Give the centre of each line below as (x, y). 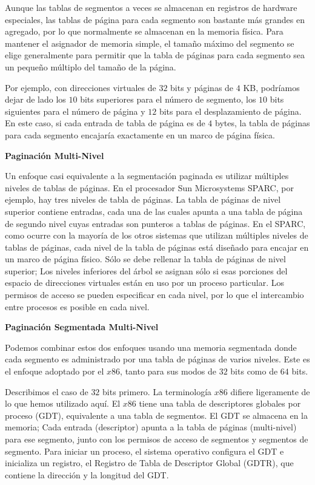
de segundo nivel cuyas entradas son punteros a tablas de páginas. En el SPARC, (155, 223)
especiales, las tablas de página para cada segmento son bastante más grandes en (155, 19)
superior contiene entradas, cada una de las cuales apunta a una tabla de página (154, 211)
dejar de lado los (35, 99)
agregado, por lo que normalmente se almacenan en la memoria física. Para (144, 31)
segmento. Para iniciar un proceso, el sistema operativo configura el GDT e (144, 451)
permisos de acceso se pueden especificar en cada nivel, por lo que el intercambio (154, 295)
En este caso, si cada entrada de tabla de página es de (105, 123)
